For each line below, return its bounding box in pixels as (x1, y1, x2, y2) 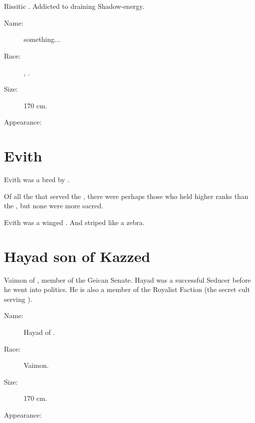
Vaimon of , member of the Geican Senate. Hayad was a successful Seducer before (4, 274, 251, 285)
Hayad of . (24, 326, 55, 337)
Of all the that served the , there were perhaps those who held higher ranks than (4, 191, 249, 201)
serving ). (4, 293, 33, 304)
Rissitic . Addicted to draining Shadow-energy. (4, 1, 145, 11)
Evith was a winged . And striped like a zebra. (4, 217, 145, 227)
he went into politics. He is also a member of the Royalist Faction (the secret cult (4, 284, 250, 294)
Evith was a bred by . (4, 174, 70, 185)
